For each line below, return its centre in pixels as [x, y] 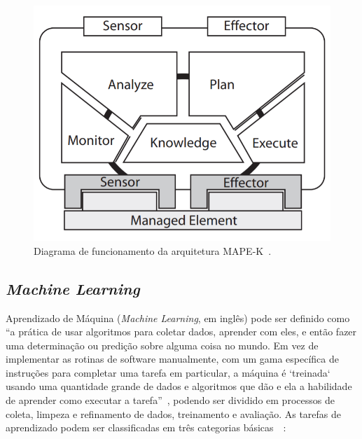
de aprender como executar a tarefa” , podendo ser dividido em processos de [170, 400]
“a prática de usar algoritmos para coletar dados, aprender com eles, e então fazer [181, 332]
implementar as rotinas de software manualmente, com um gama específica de [172, 359]
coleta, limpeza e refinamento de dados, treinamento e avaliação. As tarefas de [174, 413]
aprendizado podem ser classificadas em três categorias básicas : [146, 427]
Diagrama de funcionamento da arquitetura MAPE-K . [153, 250]
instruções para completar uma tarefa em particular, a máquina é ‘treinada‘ [168, 372]
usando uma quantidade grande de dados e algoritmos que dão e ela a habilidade [179, 386]
